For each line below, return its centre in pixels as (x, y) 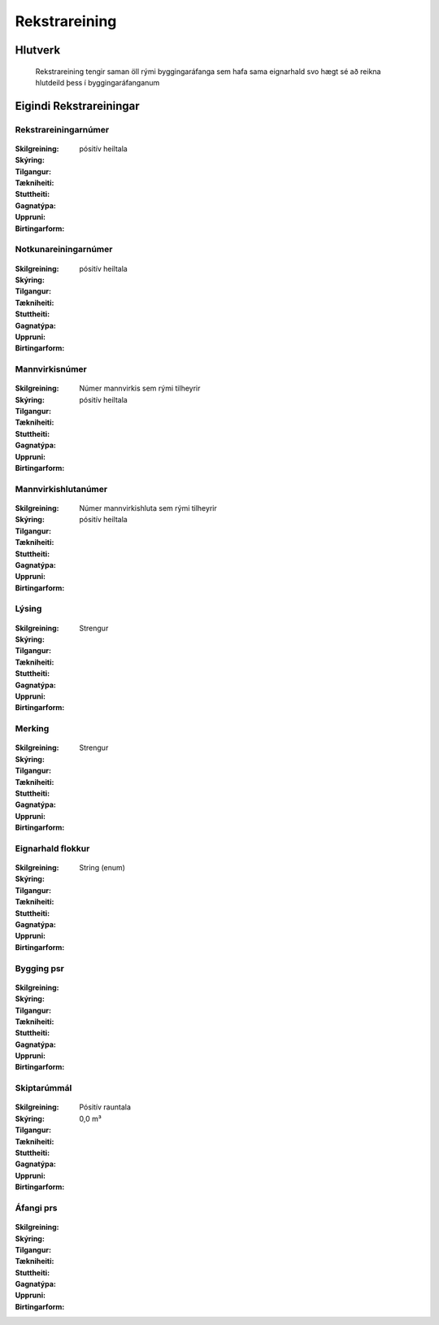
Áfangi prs (36, 1208)
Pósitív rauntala (105, 1107)
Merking (32, 729)
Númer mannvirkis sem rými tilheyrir (140, 388)
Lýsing (28, 608)
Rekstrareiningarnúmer (62, 129)
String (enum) (102, 868)
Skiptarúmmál (43, 1088)
